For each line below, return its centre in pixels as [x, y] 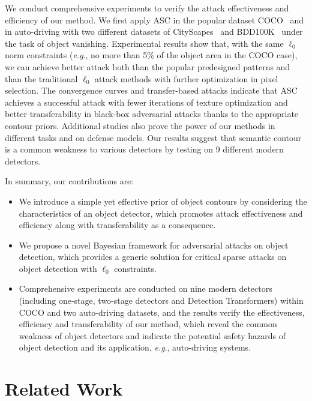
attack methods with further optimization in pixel [187, 78]
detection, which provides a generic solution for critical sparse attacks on [153, 257]
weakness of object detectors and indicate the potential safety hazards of [152, 335]
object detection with [58, 268]
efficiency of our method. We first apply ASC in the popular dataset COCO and [154, 20]
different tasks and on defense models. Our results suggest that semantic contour [153, 137]
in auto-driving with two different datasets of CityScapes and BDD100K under [154, 32]
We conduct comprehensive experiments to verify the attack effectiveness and [147, 8]
